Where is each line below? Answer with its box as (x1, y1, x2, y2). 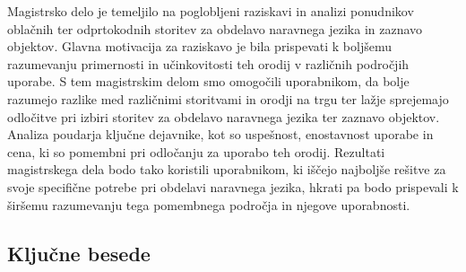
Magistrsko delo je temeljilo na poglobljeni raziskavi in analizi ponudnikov (7, 2, 414, 20)
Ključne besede (7, 239, 151, 267)
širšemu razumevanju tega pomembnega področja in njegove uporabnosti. (7, 195, 410, 214)
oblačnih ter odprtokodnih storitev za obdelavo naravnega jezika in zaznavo (7, 19, 423, 38)
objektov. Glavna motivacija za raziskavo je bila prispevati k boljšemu (7, 37, 392, 56)
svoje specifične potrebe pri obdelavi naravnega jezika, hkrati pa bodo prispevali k (7, 177, 459, 196)
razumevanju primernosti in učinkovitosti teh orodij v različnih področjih (7, 54, 410, 73)
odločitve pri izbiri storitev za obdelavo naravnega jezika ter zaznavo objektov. (7, 107, 440, 126)
